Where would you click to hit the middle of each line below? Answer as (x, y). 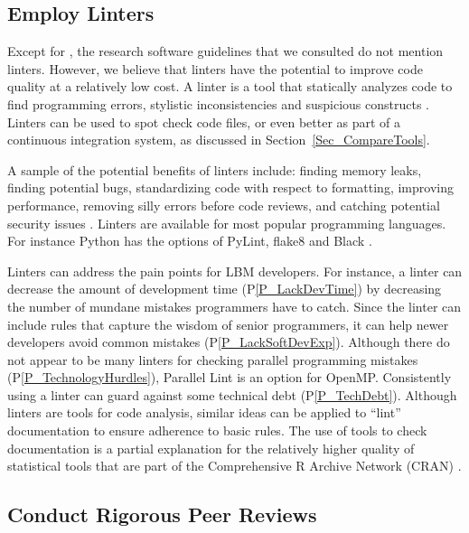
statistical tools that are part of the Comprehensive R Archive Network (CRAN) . (234, 466)
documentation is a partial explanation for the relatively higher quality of (211, 448)
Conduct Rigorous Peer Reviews (162, 514)
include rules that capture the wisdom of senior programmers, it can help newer (228, 324)
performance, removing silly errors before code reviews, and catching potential (224, 205)
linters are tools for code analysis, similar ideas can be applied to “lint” (204, 412)
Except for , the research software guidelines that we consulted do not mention (225, 51)
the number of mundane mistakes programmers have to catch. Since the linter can (234, 306)
